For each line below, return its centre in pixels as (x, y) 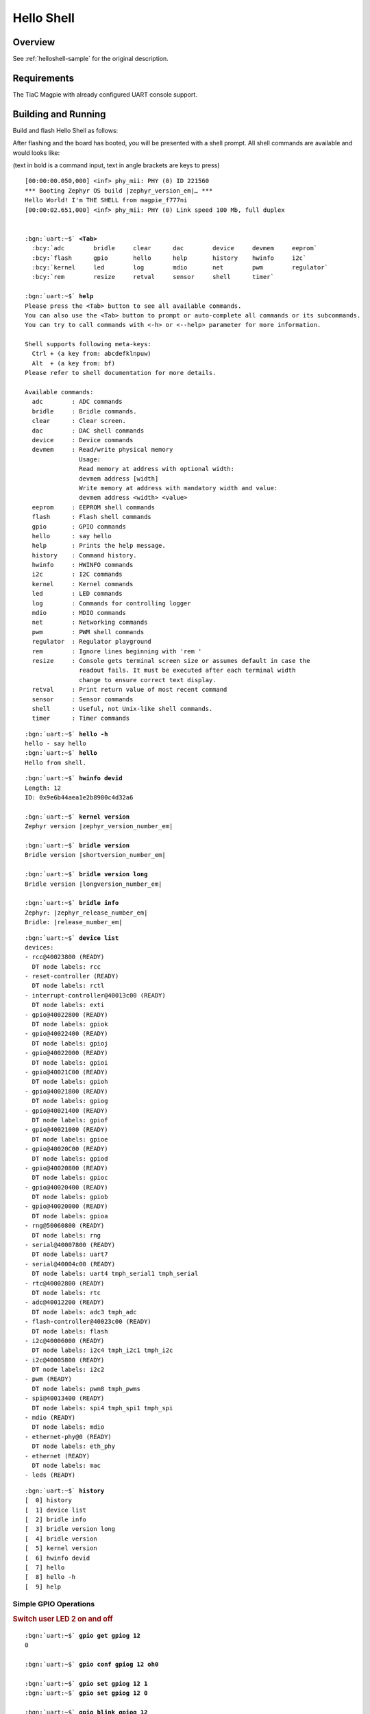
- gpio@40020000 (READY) (66, 1206)
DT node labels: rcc (66, 966)
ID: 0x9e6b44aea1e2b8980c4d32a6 (79, 798)
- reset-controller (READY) (72, 976)
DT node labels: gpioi (70, 1062)
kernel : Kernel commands (83, 584)
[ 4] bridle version (61, 1538)
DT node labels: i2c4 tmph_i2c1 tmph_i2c (102, 1350)
